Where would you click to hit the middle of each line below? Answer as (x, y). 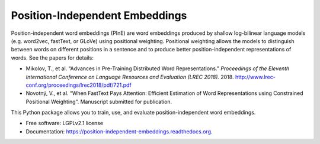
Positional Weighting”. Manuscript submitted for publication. (99, 102)
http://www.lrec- (255, 77)
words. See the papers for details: (52, 58)
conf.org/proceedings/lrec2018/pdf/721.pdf (79, 85)
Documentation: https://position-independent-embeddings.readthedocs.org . (119, 131)
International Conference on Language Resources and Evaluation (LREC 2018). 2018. (130, 77)
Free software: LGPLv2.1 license (65, 123)
